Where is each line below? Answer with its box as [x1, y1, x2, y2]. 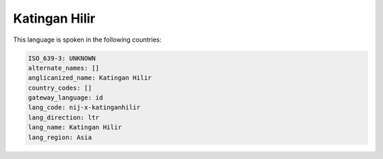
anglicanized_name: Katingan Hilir [28, 74, 152, 82]
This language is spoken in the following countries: [13, 35, 162, 44]
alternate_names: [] [28, 64, 99, 72]
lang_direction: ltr [28, 113, 99, 122]
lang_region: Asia [28, 133, 92, 141]
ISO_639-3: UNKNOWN [28, 54, 96, 62]
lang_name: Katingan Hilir [28, 124, 122, 131]
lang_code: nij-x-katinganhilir [28, 103, 141, 112]
